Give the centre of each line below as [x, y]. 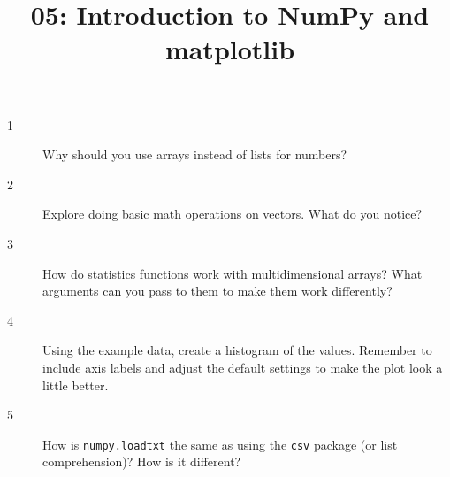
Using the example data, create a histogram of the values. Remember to [237, 350]
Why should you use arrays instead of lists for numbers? [195, 154]
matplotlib [230, 49]
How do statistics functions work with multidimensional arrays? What [233, 273]
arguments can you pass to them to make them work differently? [217, 291]
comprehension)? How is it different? [142, 462]
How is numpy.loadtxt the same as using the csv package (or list [220, 444]
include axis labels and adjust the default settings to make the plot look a [243, 367]
